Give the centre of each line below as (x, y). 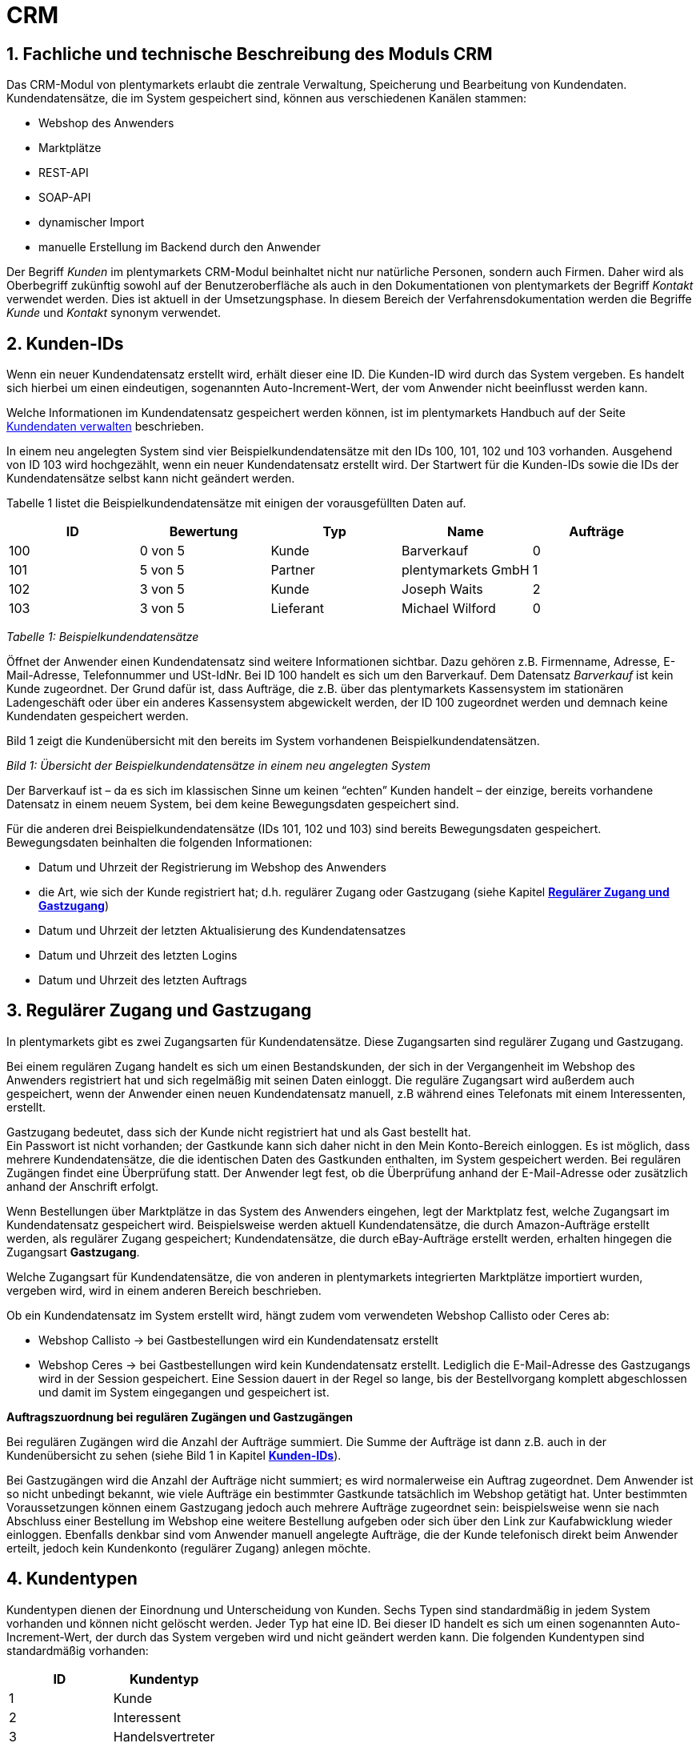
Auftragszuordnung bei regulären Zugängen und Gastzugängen (180, 1416)
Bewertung (204, 532)
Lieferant (298, 609)
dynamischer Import (92, 222)
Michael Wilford (449, 609)
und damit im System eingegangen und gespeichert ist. (184, 1392)
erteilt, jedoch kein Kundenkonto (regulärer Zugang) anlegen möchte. (189, 1548)
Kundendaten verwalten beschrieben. (106, 427)
